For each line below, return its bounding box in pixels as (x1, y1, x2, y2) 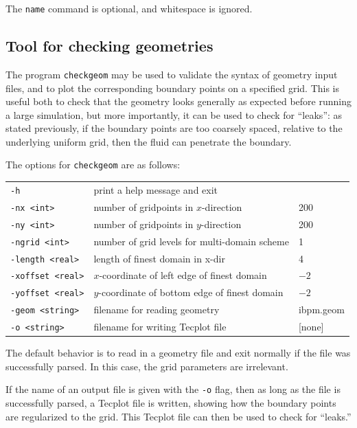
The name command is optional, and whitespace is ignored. (5, 1, 253, 15)
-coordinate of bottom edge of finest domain (98, 285, 284, 300)
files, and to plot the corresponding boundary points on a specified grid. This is (5, 80, 340, 95)
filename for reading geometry (93, 302, 220, 317)
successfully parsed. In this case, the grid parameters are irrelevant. (5, 359, 288, 373)
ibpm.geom (298, 302, 345, 317)
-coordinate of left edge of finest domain (99, 268, 267, 282)
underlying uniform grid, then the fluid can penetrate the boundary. (5, 134, 292, 148)
